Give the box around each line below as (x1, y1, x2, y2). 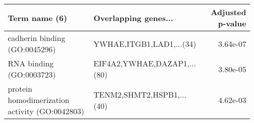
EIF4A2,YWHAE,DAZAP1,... (93, 58, 196, 69)
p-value (218, 18, 246, 29)
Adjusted (211, 6, 246, 18)
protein (8, 83, 32, 94)
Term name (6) (8, 12, 67, 23)
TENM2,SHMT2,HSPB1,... (93, 88, 187, 100)
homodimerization (8, 94, 69, 105)
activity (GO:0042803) (8, 105, 85, 117)
